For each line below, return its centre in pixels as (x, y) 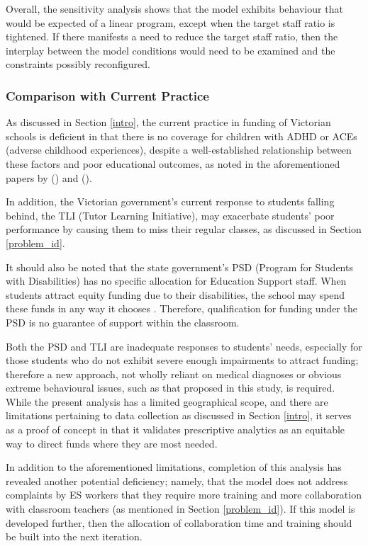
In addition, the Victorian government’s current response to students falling (170, 201)
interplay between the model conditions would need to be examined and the (171, 50)
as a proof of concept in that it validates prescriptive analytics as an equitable (175, 430)
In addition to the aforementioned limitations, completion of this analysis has (174, 467)
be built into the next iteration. (74, 536)
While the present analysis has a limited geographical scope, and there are (167, 401)
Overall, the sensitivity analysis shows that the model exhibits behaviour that (174, 8)
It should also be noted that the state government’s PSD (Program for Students (179, 267)
